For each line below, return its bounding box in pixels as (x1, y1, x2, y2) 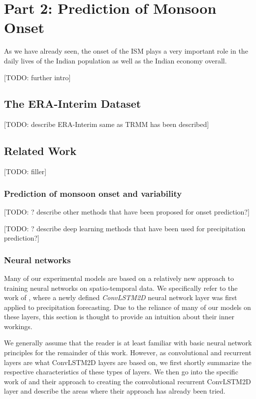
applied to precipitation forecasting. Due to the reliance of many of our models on (4, 302, 251, 312)
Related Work (4, 143, 77, 158)
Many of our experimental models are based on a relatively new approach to (4, 273, 234, 283)
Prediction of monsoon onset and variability (4, 187, 182, 199)
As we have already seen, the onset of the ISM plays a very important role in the (4, 46, 248, 56)
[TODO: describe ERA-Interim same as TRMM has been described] (4, 119, 209, 129)
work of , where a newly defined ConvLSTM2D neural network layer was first (4, 292, 237, 303)
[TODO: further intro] (4, 72, 71, 82)
